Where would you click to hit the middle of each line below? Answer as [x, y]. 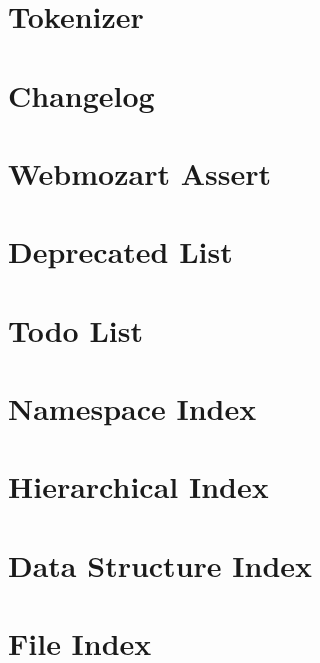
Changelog [81, 94]
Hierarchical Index [138, 486]
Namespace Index [132, 408]
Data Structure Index [160, 564]
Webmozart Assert [139, 172]
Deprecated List [120, 251]
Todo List [75, 329]
